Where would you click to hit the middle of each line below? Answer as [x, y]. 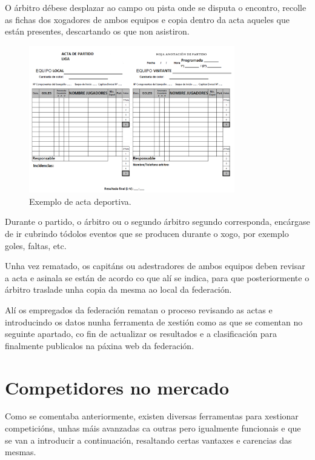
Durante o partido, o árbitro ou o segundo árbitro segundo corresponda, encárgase [157, 222]
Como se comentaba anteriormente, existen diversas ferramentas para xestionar [152, 416]
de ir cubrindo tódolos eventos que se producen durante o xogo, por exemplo [147, 234]
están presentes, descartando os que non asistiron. [97, 31]
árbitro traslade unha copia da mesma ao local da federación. [118, 289]
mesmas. [21, 452]
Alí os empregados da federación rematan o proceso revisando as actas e [139, 309]
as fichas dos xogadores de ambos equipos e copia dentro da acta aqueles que [147, 19]
